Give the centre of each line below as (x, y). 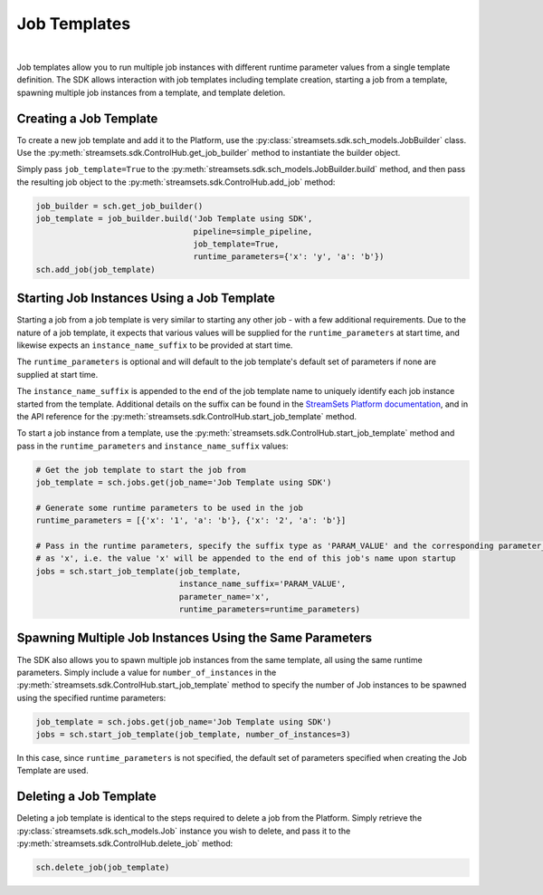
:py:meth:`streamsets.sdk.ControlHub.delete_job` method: (125, 843)
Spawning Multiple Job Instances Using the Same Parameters (195, 638)
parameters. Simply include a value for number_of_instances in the (147, 672)
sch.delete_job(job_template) (103, 868)
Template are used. (53, 771)
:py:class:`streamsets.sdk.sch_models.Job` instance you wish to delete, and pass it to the (184, 831)
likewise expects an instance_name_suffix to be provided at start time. (155, 345)
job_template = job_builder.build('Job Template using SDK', (174, 219)
